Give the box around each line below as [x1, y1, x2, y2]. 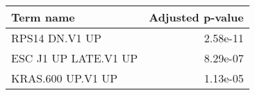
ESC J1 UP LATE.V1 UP [11, 50, 138, 66]
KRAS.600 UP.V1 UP [11, 70, 118, 86]
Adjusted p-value [149, 9, 244, 25]
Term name [11, 9, 75, 25]
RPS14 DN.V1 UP [11, 30, 101, 46]
